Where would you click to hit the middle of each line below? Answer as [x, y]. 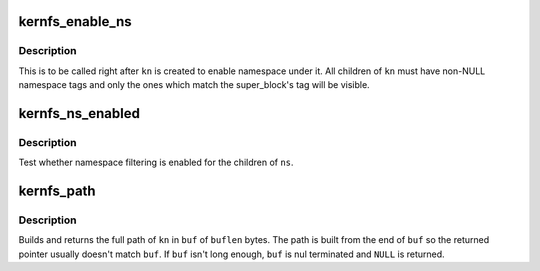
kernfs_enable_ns [75, 21]
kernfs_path [57, 191]
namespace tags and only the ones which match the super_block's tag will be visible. [194, 85]
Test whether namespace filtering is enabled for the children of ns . [156, 162]
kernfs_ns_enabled [79, 113]
